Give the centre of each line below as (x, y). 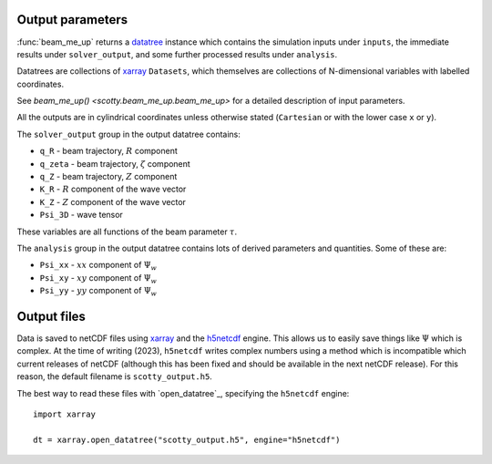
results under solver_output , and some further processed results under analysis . (177, 54)
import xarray (64, 414)
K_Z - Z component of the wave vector (113, 201)
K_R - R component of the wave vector (113, 189)
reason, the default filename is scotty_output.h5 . (115, 376)
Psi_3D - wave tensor (81, 215)
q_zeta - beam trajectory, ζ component (115, 163)
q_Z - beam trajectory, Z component (108, 177)
